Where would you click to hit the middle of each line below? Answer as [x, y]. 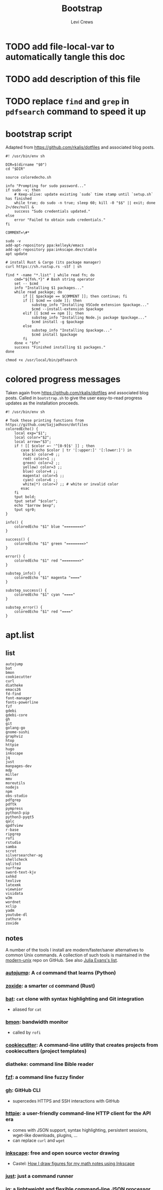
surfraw [13, 868]
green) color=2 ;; [41, 463]
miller [12, 775]
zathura [13, 919]
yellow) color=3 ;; [43, 467]
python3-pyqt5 [20, 817]
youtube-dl [16, 915]
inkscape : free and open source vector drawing [63, 1153]
